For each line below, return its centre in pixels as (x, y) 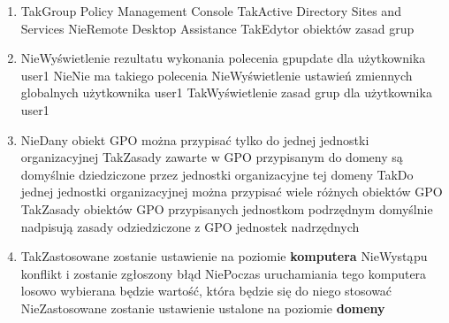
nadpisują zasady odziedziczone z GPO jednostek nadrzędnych (190, 226)
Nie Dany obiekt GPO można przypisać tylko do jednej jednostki (195, 139)
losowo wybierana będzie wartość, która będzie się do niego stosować (206, 291)
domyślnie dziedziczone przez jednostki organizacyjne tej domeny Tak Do (217, 174)
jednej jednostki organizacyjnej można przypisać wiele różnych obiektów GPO (232, 192)
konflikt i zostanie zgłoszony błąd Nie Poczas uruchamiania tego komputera (224, 273)
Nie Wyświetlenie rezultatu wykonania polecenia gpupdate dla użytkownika (223, 58)
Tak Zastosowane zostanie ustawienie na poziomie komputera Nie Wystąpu (224, 256)
